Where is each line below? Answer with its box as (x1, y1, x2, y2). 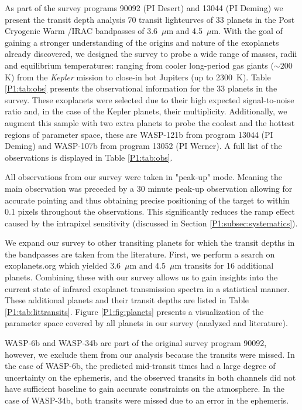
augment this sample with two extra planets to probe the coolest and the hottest (5, 116, 295, 128)
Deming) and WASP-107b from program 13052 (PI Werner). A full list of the (5, 140, 282, 152)
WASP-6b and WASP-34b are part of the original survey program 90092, (5, 337, 267, 349)
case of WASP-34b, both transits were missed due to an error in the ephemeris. (5, 394, 289, 406)
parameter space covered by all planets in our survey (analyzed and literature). (5, 317, 288, 329)
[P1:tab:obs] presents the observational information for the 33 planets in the (5, 82, 277, 94)
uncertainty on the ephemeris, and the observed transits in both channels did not (5, 371, 296, 383)
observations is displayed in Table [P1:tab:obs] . (5, 151, 173, 163)
